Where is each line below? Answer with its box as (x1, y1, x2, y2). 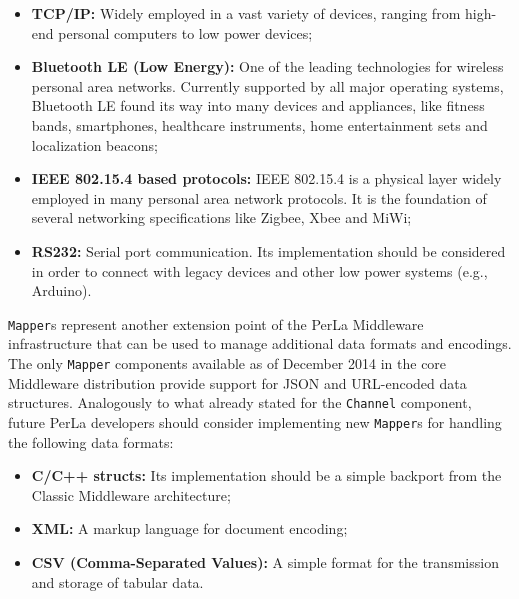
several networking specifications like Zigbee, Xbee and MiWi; (31, 207, 412, 228)
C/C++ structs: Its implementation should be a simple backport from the (31, 465, 502, 486)
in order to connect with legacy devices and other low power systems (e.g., (31, 260, 488, 281)
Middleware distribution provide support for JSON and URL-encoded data (8, 372, 467, 393)
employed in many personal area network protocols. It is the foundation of (31, 187, 487, 208)
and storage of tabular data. (31, 571, 204, 592)
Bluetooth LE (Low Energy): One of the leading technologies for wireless (31, 56, 504, 77)
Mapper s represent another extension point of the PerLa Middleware (8, 313, 424, 334)
